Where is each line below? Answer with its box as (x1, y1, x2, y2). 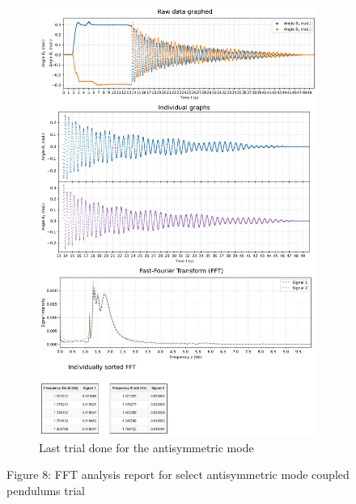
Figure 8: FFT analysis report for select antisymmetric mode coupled (6, 466, 350, 483)
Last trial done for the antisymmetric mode (39, 438, 254, 455)
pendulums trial (6, 482, 85, 499)
